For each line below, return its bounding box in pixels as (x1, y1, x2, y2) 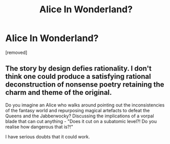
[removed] (5, 49, 28, 55)
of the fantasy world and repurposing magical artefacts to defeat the (5, 107, 150, 113)
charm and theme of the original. (5, 88, 112, 97)
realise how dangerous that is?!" (5, 124, 73, 130)
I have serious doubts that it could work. (5, 133, 90, 139)
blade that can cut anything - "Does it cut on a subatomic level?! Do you (5, 118, 157, 124)
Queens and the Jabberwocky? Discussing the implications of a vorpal (5, 113, 155, 119)
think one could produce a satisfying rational (5, 72, 151, 81)
